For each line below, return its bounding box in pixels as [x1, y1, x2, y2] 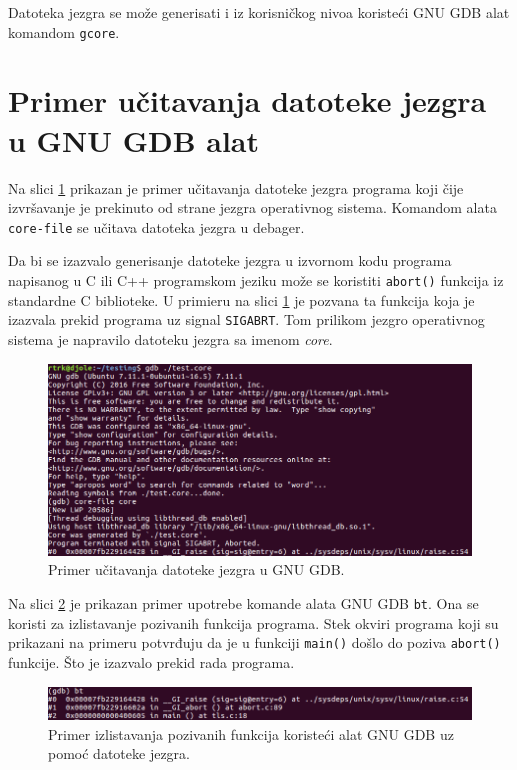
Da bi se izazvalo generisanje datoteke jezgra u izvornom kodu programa [8, 250, 452, 271]
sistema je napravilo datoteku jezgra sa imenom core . [8, 328, 333, 349]
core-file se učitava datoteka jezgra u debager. [8, 216, 305, 237]
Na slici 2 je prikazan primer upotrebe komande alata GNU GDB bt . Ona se [8, 593, 479, 613]
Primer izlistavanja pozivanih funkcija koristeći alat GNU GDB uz [48, 723, 454, 744]
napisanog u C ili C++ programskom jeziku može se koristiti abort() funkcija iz [8, 270, 504, 290]
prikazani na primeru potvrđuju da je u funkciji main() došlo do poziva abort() [8, 632, 501, 653]
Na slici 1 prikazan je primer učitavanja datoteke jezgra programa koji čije [8, 177, 464, 198]
